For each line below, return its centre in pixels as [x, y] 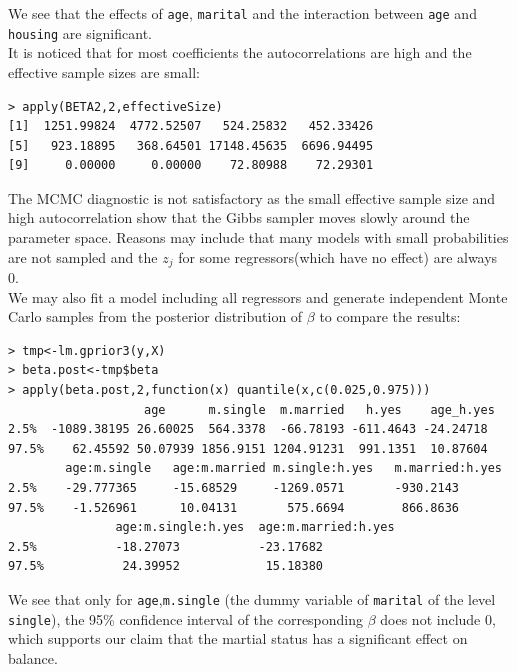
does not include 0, [438, 618]
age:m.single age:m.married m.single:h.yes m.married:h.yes [283, 468]
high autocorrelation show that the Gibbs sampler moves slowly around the [239, 217]
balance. [33, 657]
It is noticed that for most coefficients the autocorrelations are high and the [240, 52]
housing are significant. [80, 32]
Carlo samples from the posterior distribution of [155, 316]
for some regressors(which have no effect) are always [338, 256]
